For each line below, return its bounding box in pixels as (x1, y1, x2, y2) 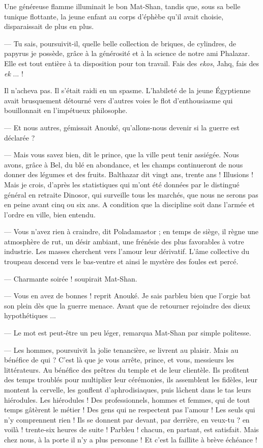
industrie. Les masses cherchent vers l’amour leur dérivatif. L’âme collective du (4, 246, 250, 257)
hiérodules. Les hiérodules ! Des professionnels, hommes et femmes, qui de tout (4, 394, 250, 405)
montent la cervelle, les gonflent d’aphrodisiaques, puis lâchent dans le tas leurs (4, 384, 251, 395)
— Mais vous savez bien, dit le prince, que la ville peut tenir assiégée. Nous (4, 149, 239, 160)
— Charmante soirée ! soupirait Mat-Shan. (4, 273, 137, 284)
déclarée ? (4, 132, 35, 143)
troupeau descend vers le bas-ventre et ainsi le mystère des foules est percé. (4, 256, 239, 267)
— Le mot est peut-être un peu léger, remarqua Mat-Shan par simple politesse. (4, 327, 251, 338)
